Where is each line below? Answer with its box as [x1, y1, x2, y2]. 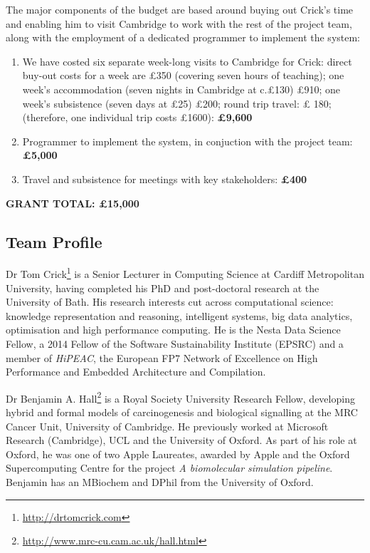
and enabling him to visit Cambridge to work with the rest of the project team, [6, 16, 352, 31]
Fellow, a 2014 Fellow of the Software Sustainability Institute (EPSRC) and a [6, 336, 344, 351]
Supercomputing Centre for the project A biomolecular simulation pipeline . [6, 460, 333, 475]
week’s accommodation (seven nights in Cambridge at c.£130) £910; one [22, 81, 341, 96]
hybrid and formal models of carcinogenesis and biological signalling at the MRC [6, 404, 358, 419]
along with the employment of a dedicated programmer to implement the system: [6, 30, 361, 45]
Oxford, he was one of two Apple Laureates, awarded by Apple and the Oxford [6, 446, 350, 461]
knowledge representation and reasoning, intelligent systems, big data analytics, [6, 308, 353, 323]
